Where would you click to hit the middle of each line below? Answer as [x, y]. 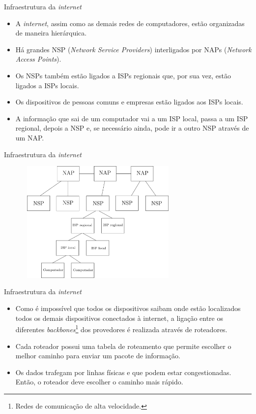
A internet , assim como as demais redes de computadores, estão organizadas [130, 23]
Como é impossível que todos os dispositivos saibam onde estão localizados [128, 308]
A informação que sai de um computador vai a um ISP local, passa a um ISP [132, 118]
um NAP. [30, 137]
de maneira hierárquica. [51, 33]
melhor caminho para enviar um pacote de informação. [98, 356]
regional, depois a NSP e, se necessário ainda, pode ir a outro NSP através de [132, 128]
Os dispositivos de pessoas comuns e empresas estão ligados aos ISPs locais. [129, 102]
